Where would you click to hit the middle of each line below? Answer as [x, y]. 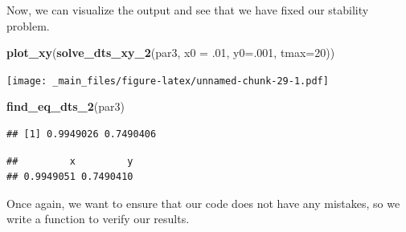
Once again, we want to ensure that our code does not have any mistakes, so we [203, 203]
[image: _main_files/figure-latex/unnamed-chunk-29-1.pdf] [168, 81]
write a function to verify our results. [98, 219]
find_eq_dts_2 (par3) [66, 106]
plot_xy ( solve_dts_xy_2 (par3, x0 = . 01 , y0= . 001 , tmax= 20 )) [171, 53]
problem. [28, 25]
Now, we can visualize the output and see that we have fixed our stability [188, 10]
